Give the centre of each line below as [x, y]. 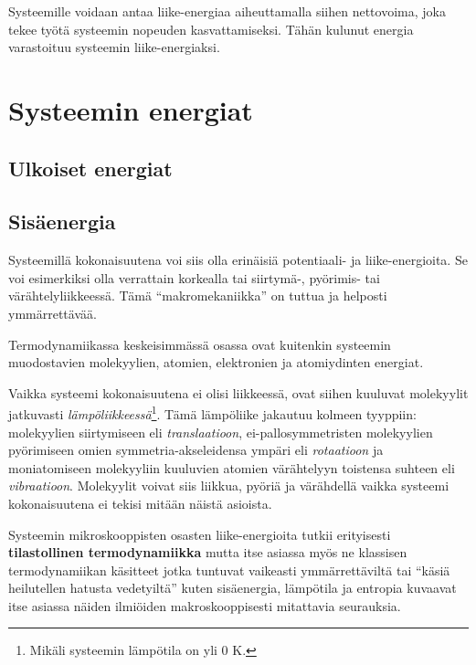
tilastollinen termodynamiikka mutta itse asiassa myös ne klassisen [208, 552]
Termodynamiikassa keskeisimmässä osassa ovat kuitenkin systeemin [200, 344]
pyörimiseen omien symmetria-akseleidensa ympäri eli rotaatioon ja [196, 450]
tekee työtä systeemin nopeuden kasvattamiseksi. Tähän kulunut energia [211, 29]
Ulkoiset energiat [90, 168]
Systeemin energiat [131, 109]
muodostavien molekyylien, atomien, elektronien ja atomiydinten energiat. [216, 362]
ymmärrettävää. [53, 313]
